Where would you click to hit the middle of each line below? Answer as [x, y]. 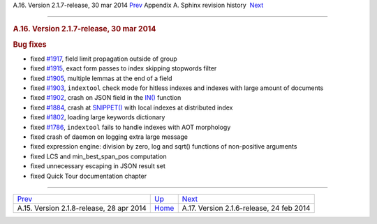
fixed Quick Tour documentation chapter [88, 176]
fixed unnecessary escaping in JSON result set [98, 166]
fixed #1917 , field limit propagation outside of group [104, 59]
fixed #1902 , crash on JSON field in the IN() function [106, 98]
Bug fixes [30, 44]
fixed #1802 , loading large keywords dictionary [98, 117]
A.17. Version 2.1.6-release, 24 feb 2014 [246, 208]
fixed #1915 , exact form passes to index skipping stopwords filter [124, 68]
